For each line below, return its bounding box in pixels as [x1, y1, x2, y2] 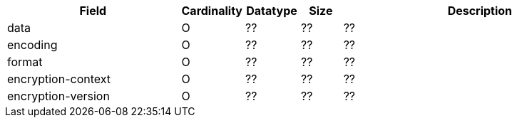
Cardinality [181, 4, 242, 18]
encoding [7, 38, 58, 52]
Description [447, 4, 513, 18]
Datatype [246, 4, 297, 18]
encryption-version [7, 89, 110, 103]
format [7, 55, 43, 69]
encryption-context [7, 72, 111, 86]
